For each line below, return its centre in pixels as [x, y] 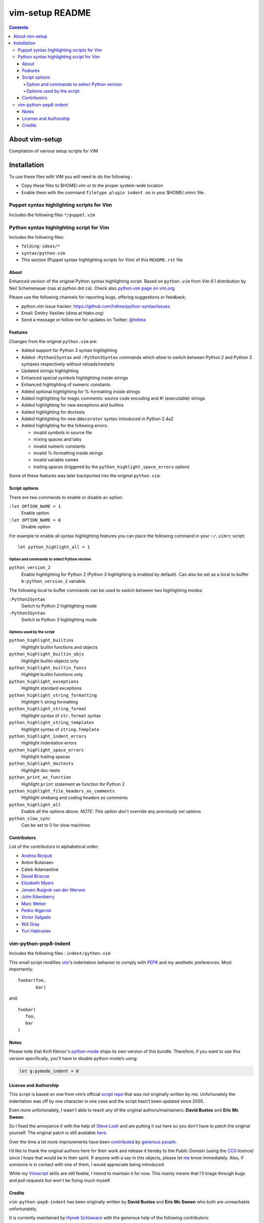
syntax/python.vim [43, 253]
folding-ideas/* [41, 246]
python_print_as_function [40, 777]
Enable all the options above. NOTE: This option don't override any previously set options [111, 812]
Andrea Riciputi [37, 856]
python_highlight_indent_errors [48, 736]
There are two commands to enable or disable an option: [66, 497]
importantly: [21, 969]
